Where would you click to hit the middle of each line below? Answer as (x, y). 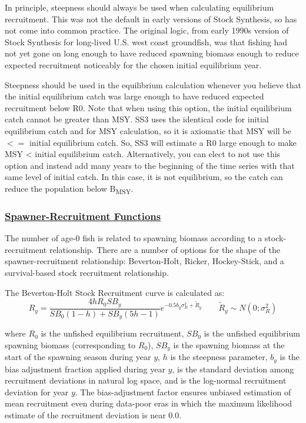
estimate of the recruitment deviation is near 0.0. (93, 415)
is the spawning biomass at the (229, 344)
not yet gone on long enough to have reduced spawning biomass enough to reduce (152, 53)
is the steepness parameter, (219, 357)
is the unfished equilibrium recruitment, (112, 333)
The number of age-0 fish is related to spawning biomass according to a (134, 238)
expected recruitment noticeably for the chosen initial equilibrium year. (133, 64)
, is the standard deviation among (233, 369)
